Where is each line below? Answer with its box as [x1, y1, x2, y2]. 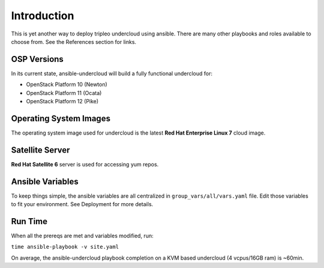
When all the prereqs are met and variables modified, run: [11, 232, 154, 240]
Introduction [11, 9, 74, 22]
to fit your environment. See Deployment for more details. [11, 201, 154, 208]
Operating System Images [11, 113, 111, 123]
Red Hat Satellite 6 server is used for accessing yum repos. [11, 160, 159, 168]
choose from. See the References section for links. [11, 38, 137, 45]
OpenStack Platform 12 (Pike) [26, 98, 99, 105]
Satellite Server [11, 145, 70, 155]
